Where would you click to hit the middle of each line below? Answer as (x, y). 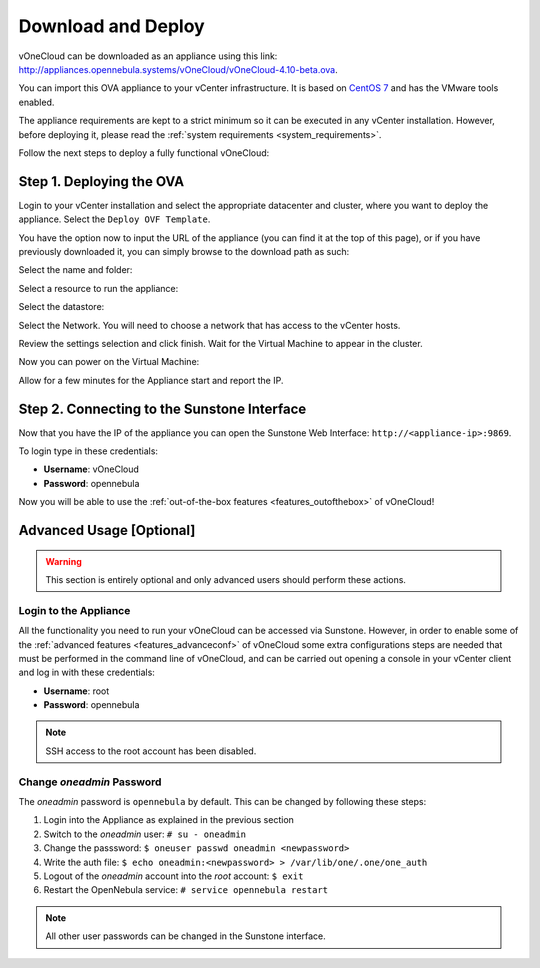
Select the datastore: (61, 307)
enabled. (36, 102)
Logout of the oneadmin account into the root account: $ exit (173, 876)
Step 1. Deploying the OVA (101, 181)
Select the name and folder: (75, 270)
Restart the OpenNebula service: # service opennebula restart (186, 890)
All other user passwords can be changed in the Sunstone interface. (185, 936)
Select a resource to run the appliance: (98, 288)
